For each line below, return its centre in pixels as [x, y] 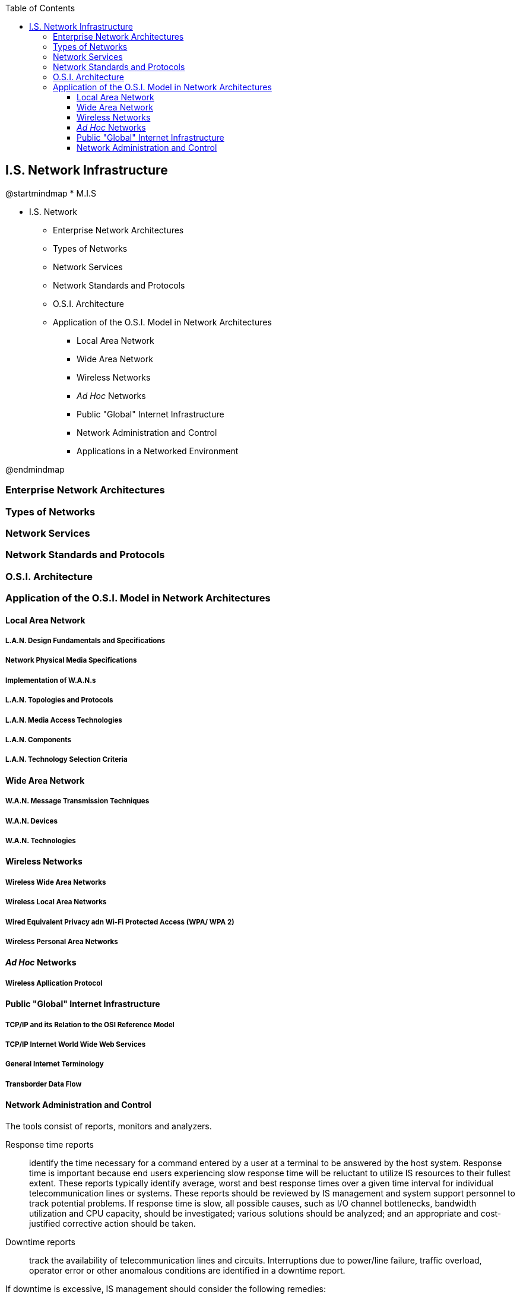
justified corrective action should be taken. [112, 1223]
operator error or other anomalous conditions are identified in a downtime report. [187, 1270]
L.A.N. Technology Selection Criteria [66, 760]
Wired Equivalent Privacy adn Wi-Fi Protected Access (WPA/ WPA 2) [120, 922]
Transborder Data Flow [44, 1084]
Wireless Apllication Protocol [54, 983]
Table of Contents [40, 8]
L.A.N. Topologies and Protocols [59, 700]
